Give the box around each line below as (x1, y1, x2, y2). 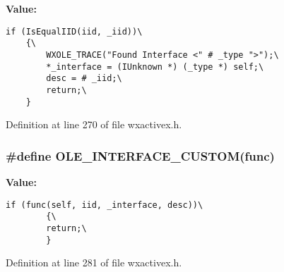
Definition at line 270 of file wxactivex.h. (6, 117, 182, 132)
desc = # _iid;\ (46, 73, 122, 84)
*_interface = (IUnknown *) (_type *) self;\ (46, 61, 264, 72)
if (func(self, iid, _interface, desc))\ (6, 199, 203, 210)
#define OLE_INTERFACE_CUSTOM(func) (6, 147, 275, 164)
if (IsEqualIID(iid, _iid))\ (6, 26, 143, 37)
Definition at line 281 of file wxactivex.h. (6, 255, 182, 270)
